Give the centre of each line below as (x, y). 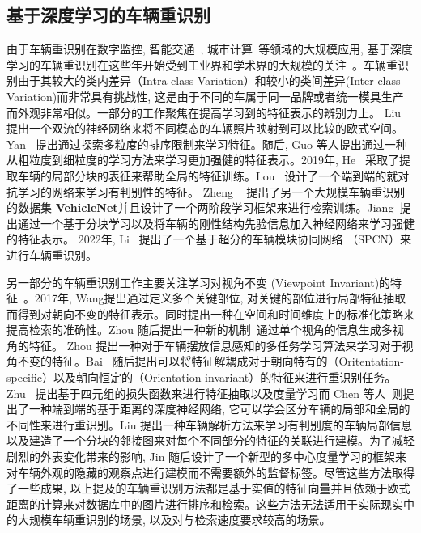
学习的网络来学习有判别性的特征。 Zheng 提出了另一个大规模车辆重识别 (211, 191)
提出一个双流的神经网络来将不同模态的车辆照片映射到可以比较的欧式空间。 (205, 128)
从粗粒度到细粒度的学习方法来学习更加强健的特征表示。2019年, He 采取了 (203, 160)
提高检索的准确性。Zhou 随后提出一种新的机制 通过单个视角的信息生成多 (200, 330)
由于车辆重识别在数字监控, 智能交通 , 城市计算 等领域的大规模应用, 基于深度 (210, 49)
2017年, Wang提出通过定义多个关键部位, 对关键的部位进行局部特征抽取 (220, 298)
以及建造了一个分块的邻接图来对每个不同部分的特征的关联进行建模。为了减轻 (210, 440)
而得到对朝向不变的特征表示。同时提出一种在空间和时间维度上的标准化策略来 (210, 313)
